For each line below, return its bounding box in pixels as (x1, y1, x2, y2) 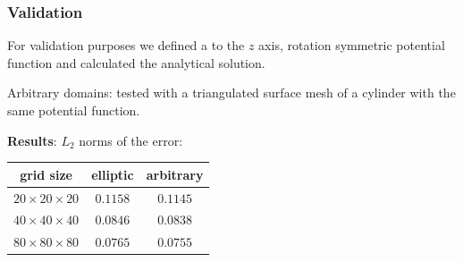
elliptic (91, 165, 134, 183)
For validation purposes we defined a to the (7, 36, 245, 55)
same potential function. (7, 101, 140, 119)
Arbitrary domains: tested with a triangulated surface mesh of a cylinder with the (7, 83, 456, 102)
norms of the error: (79, 131, 183, 149)
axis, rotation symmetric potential (258, 36, 445, 55)
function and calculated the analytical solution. (7, 53, 265, 72)
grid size (20, 165, 72, 183)
